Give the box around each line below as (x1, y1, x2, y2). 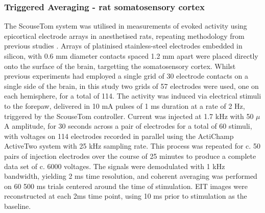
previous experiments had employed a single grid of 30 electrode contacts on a (4, 70, 248, 81)
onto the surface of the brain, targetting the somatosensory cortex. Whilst (4, 60, 236, 71)
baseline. (4, 200, 31, 211)
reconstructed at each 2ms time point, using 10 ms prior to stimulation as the (4, 191, 247, 201)
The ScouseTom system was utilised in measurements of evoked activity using (4, 20, 247, 31)
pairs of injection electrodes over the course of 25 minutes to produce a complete (4, 150, 256, 161)
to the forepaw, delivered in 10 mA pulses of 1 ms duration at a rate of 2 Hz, (4, 100, 245, 111)
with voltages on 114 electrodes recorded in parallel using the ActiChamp (4, 130, 234, 141)
